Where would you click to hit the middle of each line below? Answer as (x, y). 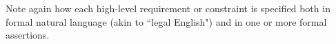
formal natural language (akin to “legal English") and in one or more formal (166, 21)
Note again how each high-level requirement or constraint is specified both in (168, 8)
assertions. (28, 35)
